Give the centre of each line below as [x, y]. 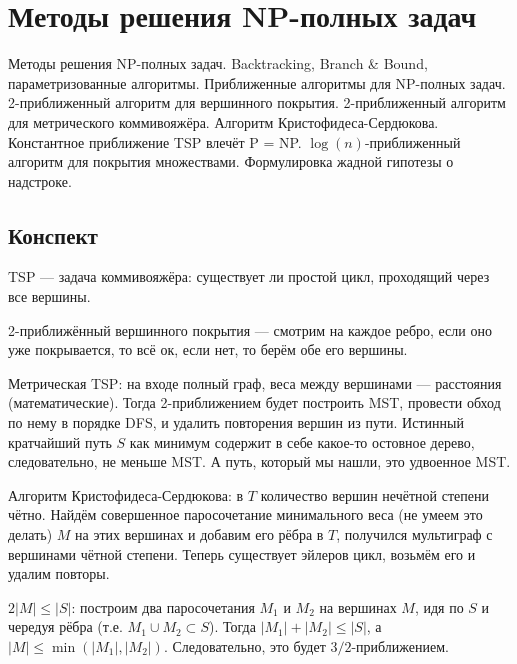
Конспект [53, 234]
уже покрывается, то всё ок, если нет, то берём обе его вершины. [208, 349]
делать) [30, 534]
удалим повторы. [59, 573]
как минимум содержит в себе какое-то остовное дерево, [302, 441]
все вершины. [49, 296]
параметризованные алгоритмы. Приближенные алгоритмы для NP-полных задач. [257, 82]
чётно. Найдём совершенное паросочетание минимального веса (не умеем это [245, 514]
